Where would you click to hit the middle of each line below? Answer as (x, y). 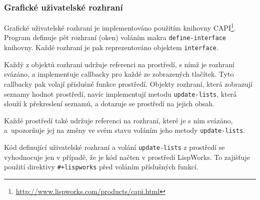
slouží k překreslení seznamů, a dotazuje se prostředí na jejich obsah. (109, 104)
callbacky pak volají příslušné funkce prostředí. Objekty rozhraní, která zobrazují (128, 83)
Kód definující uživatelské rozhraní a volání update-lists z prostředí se (114, 147)
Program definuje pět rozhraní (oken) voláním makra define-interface (115, 37)
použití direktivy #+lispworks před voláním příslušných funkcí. (101, 167)
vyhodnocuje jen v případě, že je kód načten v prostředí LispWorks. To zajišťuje (127, 157)
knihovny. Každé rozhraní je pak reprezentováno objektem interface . (111, 47)
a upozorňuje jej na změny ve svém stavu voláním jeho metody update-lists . (124, 130)
